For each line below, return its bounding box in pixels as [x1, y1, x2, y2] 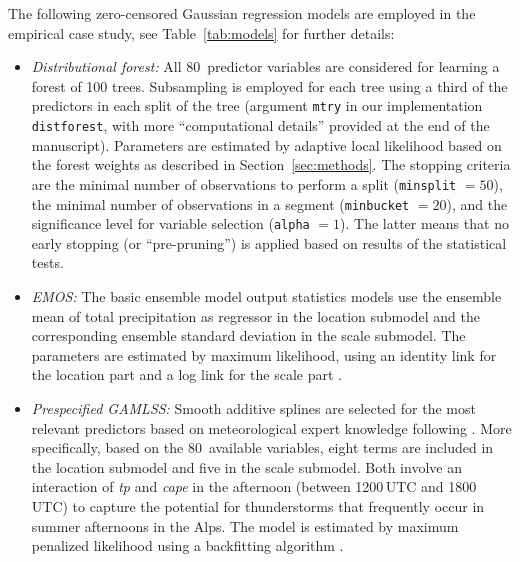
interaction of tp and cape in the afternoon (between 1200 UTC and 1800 [31, 476, 477, 497]
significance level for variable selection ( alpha [31, 213, 310, 234]
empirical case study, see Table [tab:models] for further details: [8, 22, 395, 43]
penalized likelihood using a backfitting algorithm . [31, 535, 344, 556]
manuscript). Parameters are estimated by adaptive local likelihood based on [31, 134, 502, 155]
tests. [31, 252, 64, 273]
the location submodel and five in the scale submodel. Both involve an [31, 456, 462, 477]
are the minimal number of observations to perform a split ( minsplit [31, 173, 457, 194]
